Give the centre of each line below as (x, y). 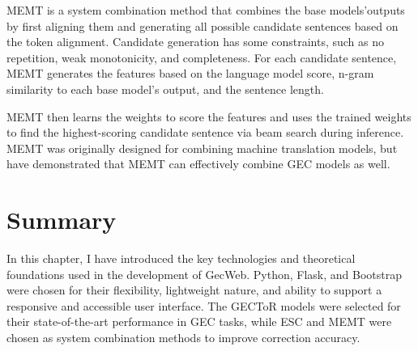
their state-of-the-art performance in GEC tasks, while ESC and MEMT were (199, 321)
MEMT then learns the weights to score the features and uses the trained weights (209, 116)
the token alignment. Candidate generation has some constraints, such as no (196, 42)
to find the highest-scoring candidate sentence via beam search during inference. (205, 132)
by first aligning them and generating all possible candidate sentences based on (203, 25)
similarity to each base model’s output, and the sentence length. (165, 89)
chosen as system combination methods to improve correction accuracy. (183, 338)
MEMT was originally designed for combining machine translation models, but (202, 148)
